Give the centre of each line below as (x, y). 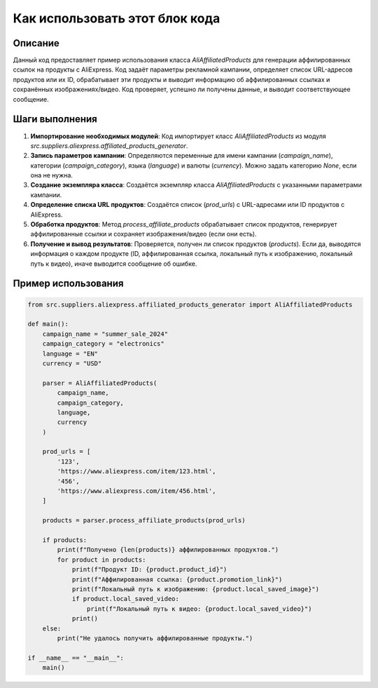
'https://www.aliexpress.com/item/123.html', (136, 471)
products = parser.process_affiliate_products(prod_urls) (144, 520)
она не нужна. (52, 175)
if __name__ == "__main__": (76, 658)
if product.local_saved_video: (126, 599)
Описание (36, 43)
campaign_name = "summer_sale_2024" (105, 334)
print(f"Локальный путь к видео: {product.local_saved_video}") (199, 609)
